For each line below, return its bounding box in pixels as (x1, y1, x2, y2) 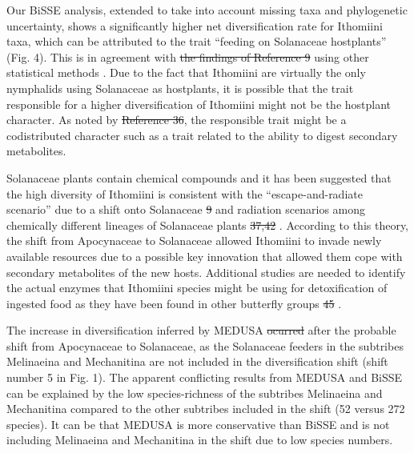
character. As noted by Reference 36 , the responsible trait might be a (6, 111, 347, 128)
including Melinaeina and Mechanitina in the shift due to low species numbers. (6, 431, 393, 448)
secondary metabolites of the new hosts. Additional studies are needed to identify (6, 263, 406, 280)
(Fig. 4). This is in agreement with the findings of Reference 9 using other (6, 48, 369, 65)
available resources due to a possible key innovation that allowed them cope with (6, 247, 403, 264)
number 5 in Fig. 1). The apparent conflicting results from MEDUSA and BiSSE (6, 369, 403, 386)
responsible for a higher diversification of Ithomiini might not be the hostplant (6, 95, 392, 112)
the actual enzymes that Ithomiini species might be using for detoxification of (6, 279, 388, 296)
